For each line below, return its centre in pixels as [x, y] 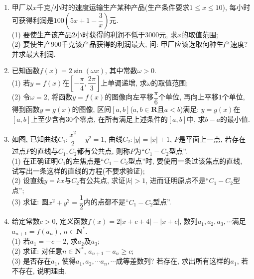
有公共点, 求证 [102, 180]
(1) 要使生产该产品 [42, 34]
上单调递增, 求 [124, 82]
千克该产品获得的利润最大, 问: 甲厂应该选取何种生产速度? [155, 44]
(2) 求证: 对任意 [37, 251]
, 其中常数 [121, 70]
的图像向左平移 [129, 97]
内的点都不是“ [106, 202]
